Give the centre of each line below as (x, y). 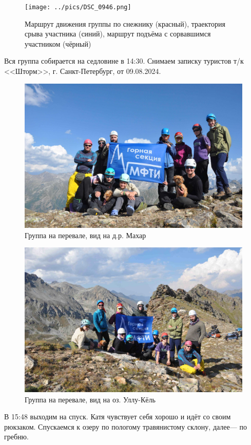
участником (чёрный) (58, 43)
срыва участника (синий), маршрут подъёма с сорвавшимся (118, 34)
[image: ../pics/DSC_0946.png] (78, 7)
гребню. (16, 437)
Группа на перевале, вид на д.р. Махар (85, 235)
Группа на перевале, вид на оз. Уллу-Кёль (90, 399)
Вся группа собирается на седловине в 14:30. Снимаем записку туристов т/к (124, 61)
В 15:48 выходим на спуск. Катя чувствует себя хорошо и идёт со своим (118, 417)
